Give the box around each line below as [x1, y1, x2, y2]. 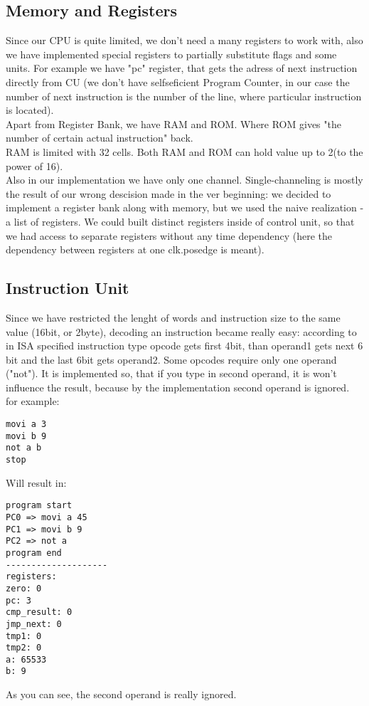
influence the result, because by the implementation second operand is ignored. [6, 379, 350, 394]
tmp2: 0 [6, 643, 42, 653]
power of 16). [6, 158, 63, 173]
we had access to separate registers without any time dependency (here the [6, 228, 332, 243]
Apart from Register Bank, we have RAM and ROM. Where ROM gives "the [6, 116, 341, 131]
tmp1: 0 [6, 631, 42, 641]
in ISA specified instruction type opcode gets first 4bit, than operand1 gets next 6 [6, 338, 363, 353]
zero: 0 [6, 583, 42, 594]
